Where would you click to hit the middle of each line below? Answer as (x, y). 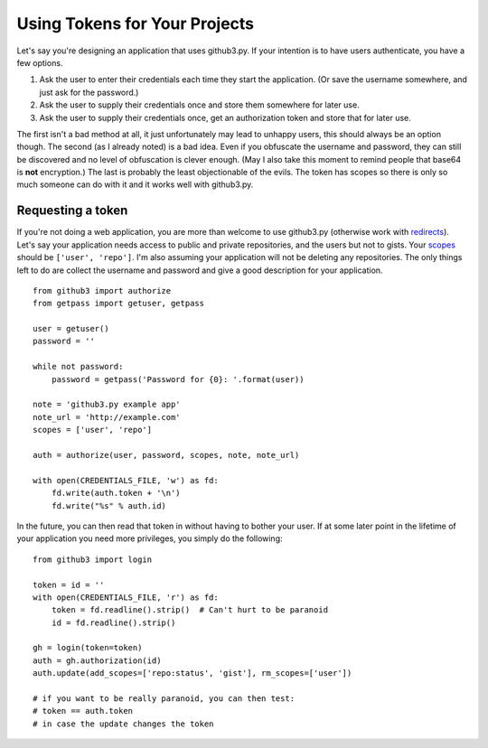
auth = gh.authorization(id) (97, 660)
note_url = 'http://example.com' (107, 417)
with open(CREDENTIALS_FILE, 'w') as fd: (126, 480)
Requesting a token (72, 211)
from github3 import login (93, 559)
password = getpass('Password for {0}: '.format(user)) (178, 379)
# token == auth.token (83, 711)
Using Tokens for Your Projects (136, 23)
